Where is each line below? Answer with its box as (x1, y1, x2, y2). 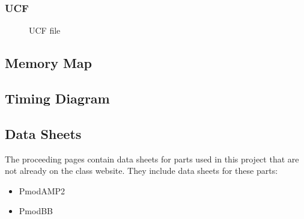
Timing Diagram (5, 88, 110, 107)
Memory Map (5, 54, 93, 72)
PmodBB (19, 205, 53, 217)
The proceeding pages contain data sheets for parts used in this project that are (5, 152, 299, 165)
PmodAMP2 (19, 184, 65, 197)
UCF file (29, 24, 61, 37)
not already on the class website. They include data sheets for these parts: (5, 164, 278, 177)
